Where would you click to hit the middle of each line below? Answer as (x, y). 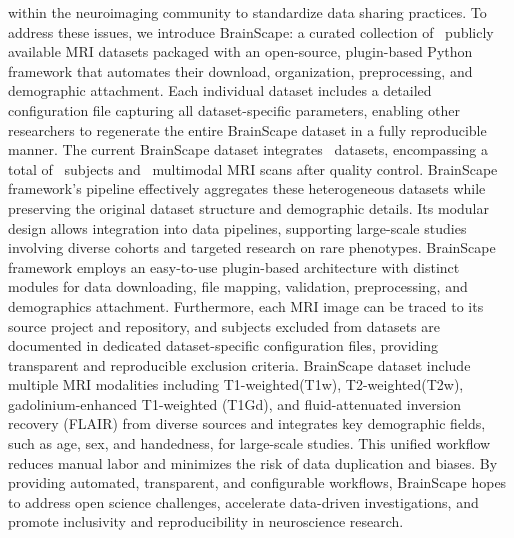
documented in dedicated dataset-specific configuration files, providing (223, 345)
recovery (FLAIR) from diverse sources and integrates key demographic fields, (247, 423)
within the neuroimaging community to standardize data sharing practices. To (247, 12)
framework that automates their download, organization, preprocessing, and (240, 70)
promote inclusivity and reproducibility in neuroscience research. (206, 521)
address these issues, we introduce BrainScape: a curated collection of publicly (251, 31)
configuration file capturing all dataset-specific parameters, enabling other (234, 109)
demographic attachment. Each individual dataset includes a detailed (220, 90)
